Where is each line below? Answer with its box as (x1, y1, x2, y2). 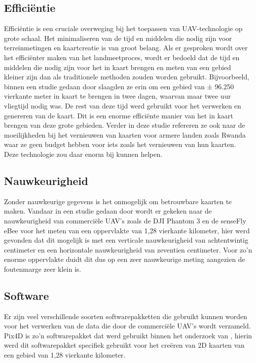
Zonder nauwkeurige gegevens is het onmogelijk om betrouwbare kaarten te (4, 196, 232, 206)
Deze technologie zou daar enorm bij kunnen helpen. (4, 148, 163, 159)
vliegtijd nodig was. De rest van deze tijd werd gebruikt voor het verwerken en (4, 100, 241, 110)
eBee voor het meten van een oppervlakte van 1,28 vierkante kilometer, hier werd (4, 225, 250, 235)
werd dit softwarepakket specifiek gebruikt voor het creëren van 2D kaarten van (4, 340, 245, 350)
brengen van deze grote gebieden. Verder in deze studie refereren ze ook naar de (4, 120, 245, 130)
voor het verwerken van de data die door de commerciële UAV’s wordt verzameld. (4, 321, 251, 331)
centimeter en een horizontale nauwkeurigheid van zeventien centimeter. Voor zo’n (4, 244, 252, 254)
